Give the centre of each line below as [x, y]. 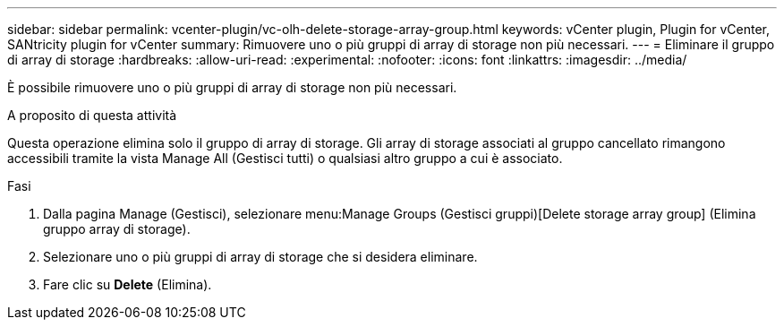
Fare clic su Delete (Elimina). [128, 284]
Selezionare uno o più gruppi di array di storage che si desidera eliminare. [260, 257]
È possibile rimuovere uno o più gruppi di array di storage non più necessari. [232, 87]
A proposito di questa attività [92, 115]
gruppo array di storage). [117, 229]
